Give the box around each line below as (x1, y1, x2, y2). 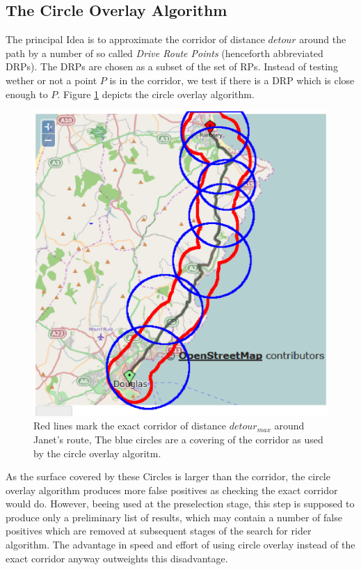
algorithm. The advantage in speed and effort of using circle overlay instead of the (6, 537, 355, 552)
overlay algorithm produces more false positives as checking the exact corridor (6, 482, 338, 497)
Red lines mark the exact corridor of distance (33, 418, 226, 433)
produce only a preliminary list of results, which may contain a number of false (6, 509, 342, 524)
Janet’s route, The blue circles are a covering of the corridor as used (33, 432, 323, 446)
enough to (6, 86, 48, 101)
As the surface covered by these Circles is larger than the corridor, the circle (6, 469, 330, 484)
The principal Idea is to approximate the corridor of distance (6, 32, 265, 47)
